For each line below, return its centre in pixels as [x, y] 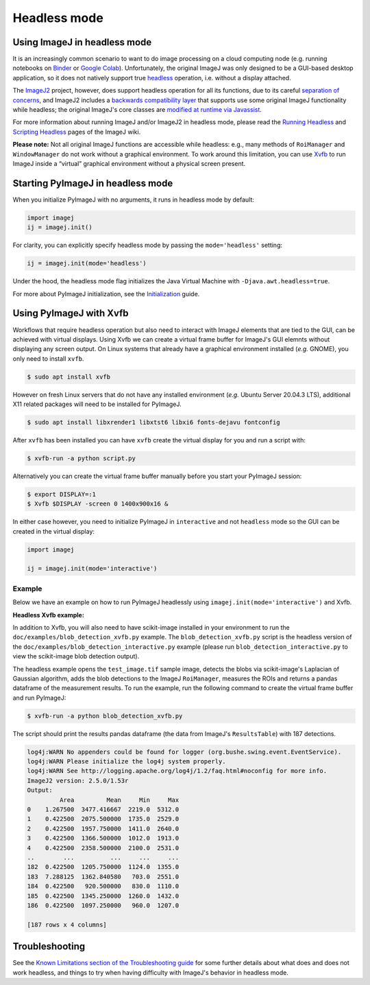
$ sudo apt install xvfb [69, 377]
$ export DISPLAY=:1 [61, 494]
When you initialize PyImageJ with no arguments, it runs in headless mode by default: [134, 200]
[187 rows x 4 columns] [67, 925]
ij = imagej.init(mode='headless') [87, 263]
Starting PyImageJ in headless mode [93, 183]
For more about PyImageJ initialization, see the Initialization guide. [106, 294]
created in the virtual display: [54, 531]
